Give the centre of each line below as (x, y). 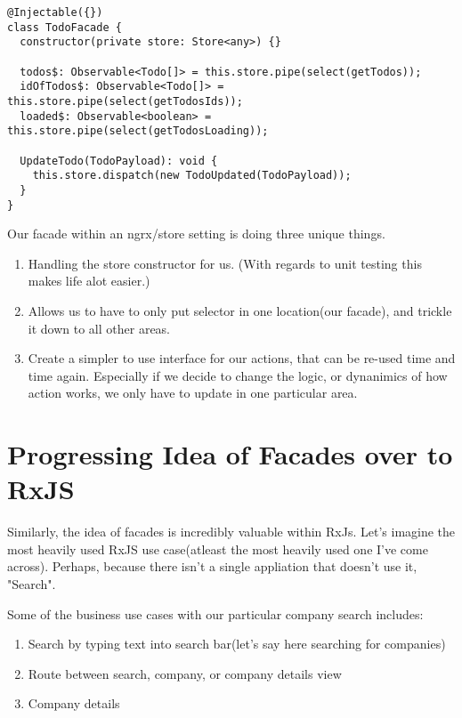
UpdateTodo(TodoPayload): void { (119, 161)
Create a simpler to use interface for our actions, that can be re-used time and (242, 358)
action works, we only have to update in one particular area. (193, 393)
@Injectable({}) (55, 12)
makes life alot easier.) (89, 281)
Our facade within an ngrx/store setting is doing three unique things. (196, 234)
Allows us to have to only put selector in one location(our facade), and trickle (240, 310)
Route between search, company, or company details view (185, 673)
